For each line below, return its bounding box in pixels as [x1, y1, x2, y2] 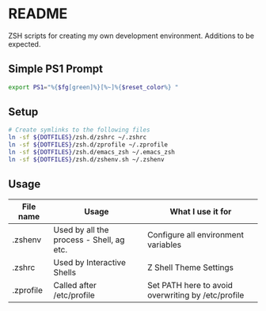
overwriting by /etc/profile [147, 290, 245, 301]
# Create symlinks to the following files [8, 126, 150, 135]
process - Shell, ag [53, 234, 125, 245]
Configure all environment [147, 229, 244, 240]
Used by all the [53, 224, 109, 235]
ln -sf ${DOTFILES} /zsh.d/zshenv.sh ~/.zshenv [8, 155, 165, 163]
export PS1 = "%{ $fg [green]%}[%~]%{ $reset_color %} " [8, 83, 179, 91]
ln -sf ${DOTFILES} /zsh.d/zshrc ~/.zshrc [8, 134, 147, 142]
